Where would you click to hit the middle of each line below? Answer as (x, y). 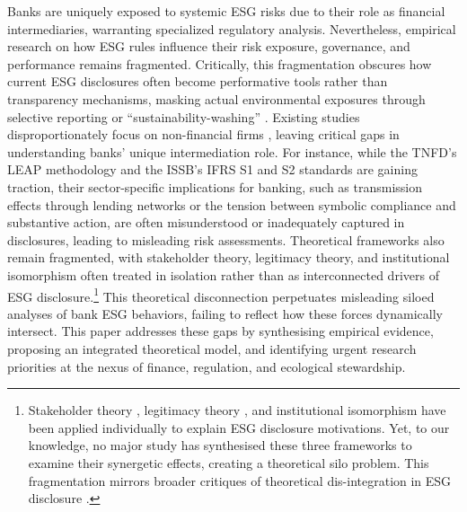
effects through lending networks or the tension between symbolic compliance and (232, 204)
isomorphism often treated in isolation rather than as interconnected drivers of (223, 274)
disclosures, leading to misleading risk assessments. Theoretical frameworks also (226, 239)
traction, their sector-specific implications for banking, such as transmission (215, 186)
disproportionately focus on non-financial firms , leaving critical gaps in (203, 134)
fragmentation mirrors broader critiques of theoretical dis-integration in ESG (240, 480)
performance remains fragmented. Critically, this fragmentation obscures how (220, 63)
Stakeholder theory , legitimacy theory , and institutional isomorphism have (237, 410)
